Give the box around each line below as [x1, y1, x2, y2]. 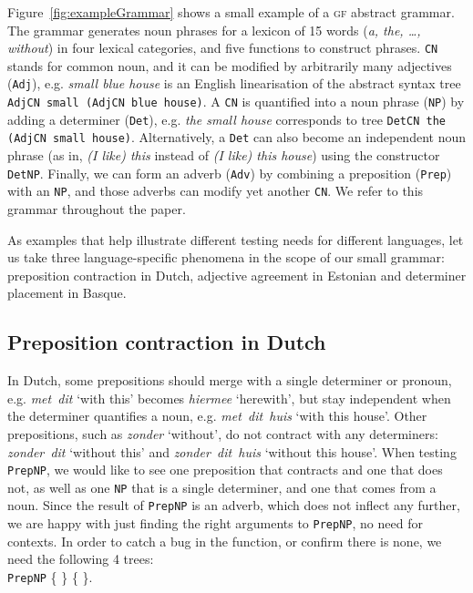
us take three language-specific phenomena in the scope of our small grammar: [7, 248, 445, 267]
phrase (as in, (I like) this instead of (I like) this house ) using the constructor [7, 146, 440, 165]
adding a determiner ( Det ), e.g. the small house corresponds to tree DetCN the [7, 109, 446, 128]
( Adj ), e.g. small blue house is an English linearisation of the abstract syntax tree [7, 74, 461, 93]
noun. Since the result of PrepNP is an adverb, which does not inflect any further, [7, 496, 460, 515]
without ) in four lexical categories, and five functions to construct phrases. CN [7, 38, 438, 57]
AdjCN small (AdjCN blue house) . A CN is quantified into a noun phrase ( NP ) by [7, 92, 465, 111]
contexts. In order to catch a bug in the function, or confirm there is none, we [7, 531, 442, 550]
